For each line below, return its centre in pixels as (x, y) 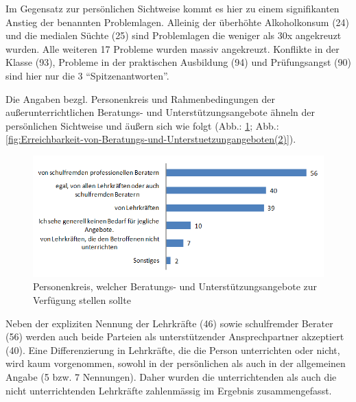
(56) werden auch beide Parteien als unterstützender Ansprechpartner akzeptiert (175, 336)
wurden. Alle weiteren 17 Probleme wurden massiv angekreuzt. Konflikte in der (173, 48)
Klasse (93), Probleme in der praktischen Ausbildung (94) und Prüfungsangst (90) (178, 62)
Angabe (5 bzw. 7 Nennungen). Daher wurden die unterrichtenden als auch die (171, 377)
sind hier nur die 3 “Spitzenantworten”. (87, 75)
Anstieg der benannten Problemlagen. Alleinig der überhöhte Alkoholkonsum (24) (178, 22)
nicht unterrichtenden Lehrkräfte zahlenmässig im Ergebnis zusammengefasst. (169, 390)
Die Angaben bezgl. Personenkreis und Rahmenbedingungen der (140, 98)
